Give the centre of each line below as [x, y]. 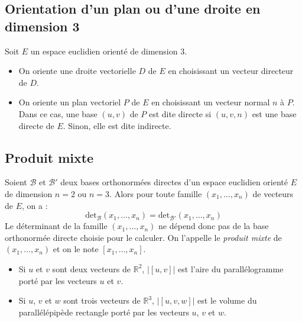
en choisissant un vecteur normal [211, 102]
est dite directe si [180, 113]
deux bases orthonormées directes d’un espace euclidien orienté [174, 182]
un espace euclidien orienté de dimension [104, 51]
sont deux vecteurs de [92, 268]
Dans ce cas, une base [58, 113]
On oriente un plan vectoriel [70, 102]
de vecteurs [273, 193]
